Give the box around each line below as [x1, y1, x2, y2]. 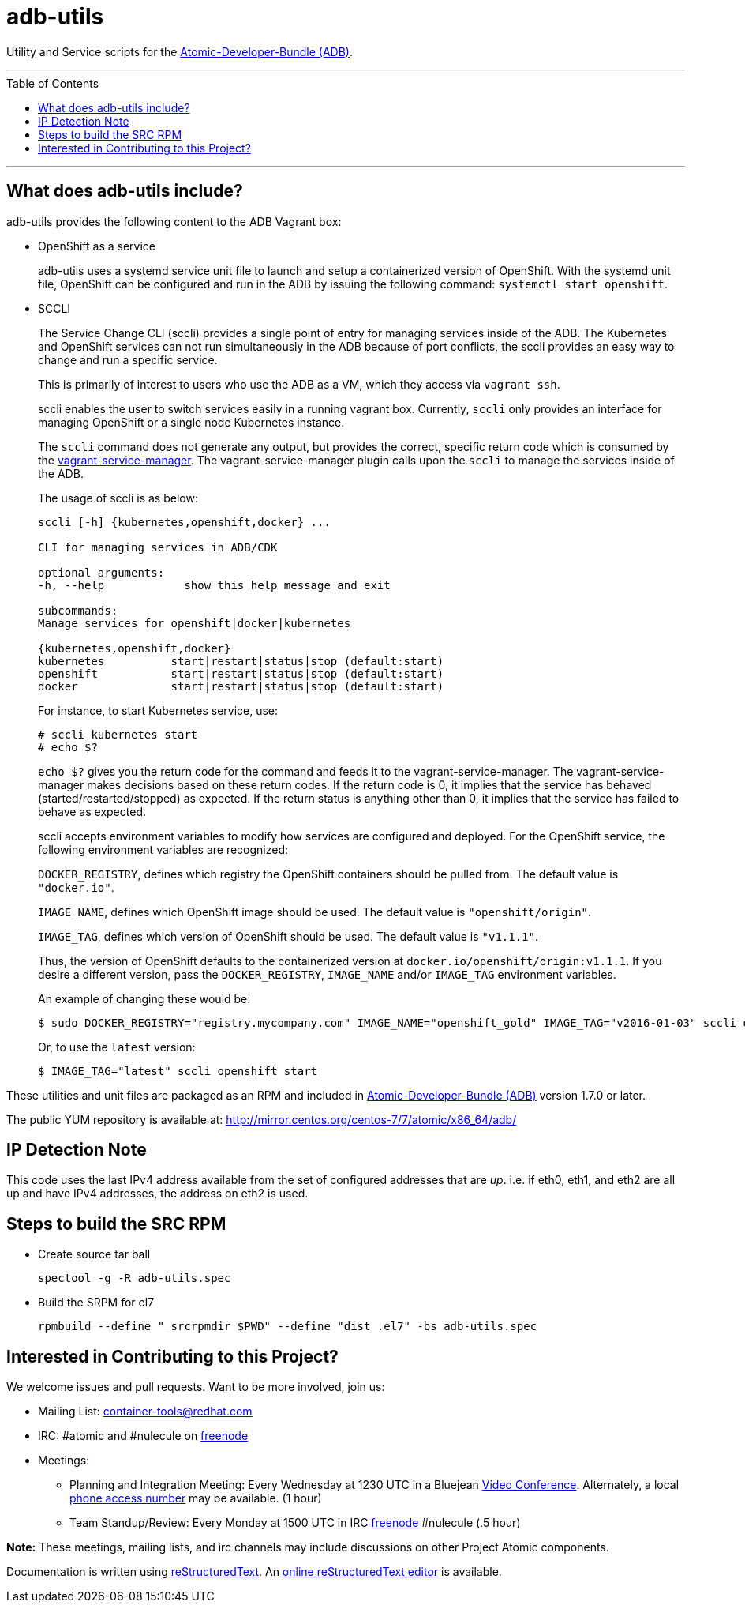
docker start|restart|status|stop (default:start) [38, 679, 444, 693]
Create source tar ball [38, 1247, 151, 1261]
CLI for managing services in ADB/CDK [38, 540, 278, 554]
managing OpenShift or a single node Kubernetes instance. [38, 415, 345, 429]
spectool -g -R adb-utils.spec [38, 1272, 231, 1285]
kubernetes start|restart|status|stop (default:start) [38, 654, 444, 667]
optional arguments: [38, 566, 165, 579]
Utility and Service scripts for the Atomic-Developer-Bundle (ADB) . [6, 44, 354, 58]
